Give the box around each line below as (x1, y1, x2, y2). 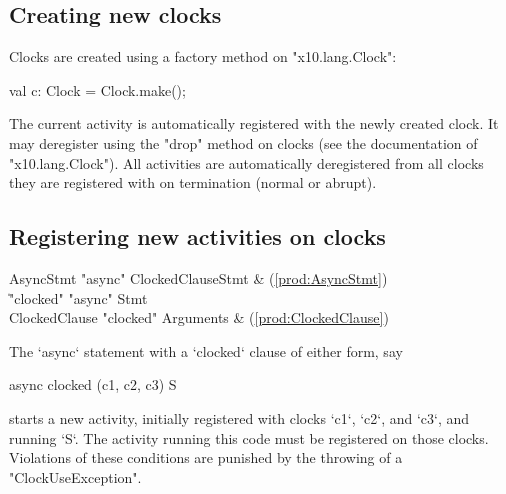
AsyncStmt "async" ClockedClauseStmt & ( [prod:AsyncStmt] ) (9, 267, 388, 288)
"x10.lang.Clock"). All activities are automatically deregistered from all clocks (9, 152, 484, 173)
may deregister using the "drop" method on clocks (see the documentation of (9, 132, 478, 153)
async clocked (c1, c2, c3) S (9, 374, 177, 395)
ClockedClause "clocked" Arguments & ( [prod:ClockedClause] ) (9, 307, 389, 328)
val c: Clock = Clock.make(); (9, 79, 186, 100)
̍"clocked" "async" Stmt (9, 287, 148, 308)
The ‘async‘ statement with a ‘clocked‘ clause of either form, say (9, 340, 403, 361)
